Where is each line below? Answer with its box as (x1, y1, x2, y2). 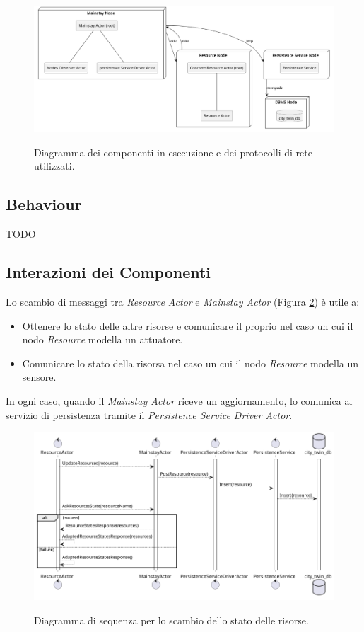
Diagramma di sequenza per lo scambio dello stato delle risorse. (34, 613, 309, 627)
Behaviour (6, 193, 82, 215)
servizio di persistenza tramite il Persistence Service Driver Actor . (6, 407, 293, 422)
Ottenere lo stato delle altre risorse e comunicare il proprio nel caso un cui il (22, 318, 353, 333)
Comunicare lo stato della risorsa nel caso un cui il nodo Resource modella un (22, 355, 359, 370)
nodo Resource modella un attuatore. (22, 332, 183, 347)
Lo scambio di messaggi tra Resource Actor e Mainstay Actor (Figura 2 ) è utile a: (6, 294, 360, 309)
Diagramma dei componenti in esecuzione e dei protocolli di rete (34, 144, 312, 159)
